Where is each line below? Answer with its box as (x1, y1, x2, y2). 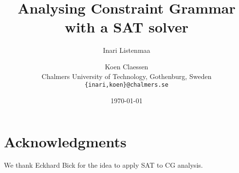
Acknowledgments (4, 132, 127, 152)
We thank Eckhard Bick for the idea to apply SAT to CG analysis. (4, 160, 203, 170)
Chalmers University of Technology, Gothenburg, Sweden (41, 71, 212, 81)
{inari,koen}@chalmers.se (85, 81, 168, 89)
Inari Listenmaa (103, 45, 150, 55)
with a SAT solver (64, 17, 189, 37)
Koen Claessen (105, 61, 148, 71)
